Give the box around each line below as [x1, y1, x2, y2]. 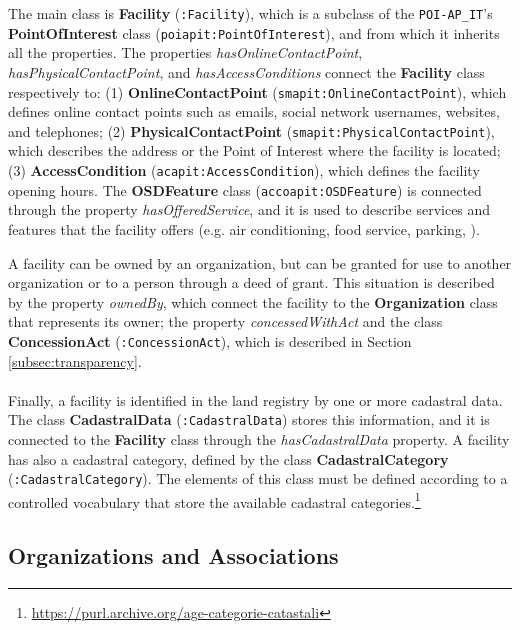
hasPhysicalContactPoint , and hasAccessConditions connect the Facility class [8, 61, 485, 82]
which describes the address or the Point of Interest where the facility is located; [8, 140, 501, 161]
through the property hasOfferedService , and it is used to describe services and [8, 199, 491, 220]
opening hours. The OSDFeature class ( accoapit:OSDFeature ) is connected [8, 179, 482, 200]
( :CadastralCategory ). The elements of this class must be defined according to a [8, 468, 508, 489]
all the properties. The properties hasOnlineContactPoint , [8, 42, 363, 63]
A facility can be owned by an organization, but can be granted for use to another [8, 252, 512, 273]
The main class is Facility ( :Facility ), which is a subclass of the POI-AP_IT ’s [8, 3, 493, 23]
